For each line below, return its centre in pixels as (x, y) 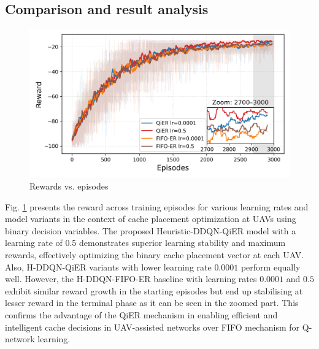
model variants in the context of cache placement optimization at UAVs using (151, 219)
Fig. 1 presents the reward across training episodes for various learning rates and (157, 206)
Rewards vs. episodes (69, 186)
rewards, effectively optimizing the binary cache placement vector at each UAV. (155, 254)
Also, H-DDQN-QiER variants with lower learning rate (108, 267)
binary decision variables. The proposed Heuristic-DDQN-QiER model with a (151, 230)
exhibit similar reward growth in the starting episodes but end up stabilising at (154, 290)
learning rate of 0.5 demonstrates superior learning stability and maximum (145, 243)
